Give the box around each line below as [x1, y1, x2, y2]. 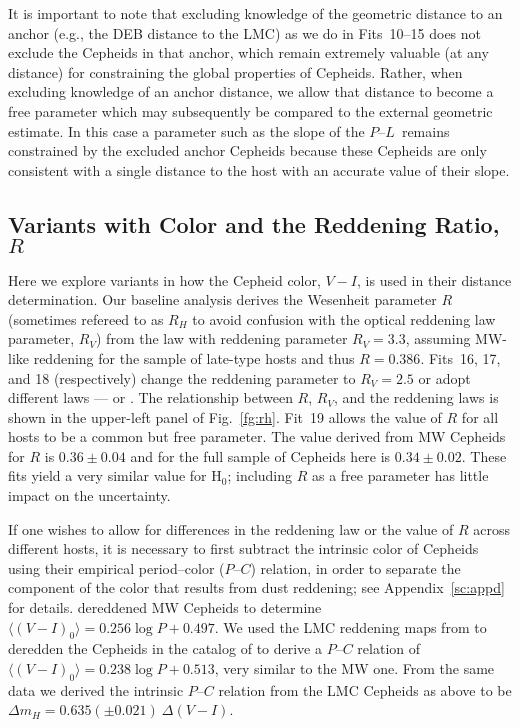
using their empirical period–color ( [8, 557, 225, 578]
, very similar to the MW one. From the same [214, 658, 495, 679]
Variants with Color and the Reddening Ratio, [8, 208, 500, 239]
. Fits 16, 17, [420, 347, 501, 368]
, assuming [405, 328, 471, 349]
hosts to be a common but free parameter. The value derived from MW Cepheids [8, 426, 506, 447]
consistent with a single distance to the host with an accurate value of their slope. [8, 159, 510, 180]
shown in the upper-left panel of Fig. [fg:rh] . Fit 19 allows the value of [8, 406, 442, 427]
